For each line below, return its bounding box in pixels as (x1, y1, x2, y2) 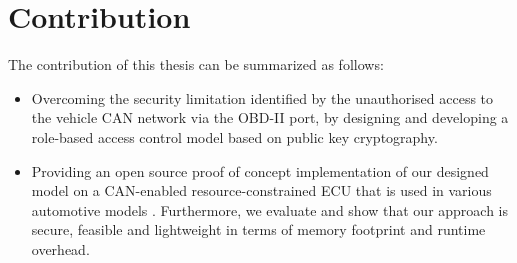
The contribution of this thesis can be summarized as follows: (8, 54, 384, 75)
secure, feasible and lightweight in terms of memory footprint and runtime (31, 219, 486, 240)
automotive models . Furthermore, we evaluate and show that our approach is (31, 199, 509, 220)
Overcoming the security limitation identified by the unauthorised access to (31, 87, 494, 108)
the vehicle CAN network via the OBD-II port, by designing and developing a (31, 107, 509, 128)
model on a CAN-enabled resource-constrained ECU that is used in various (31, 180, 492, 201)
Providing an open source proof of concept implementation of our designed (31, 160, 489, 181)
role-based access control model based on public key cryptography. (31, 126, 438, 147)
